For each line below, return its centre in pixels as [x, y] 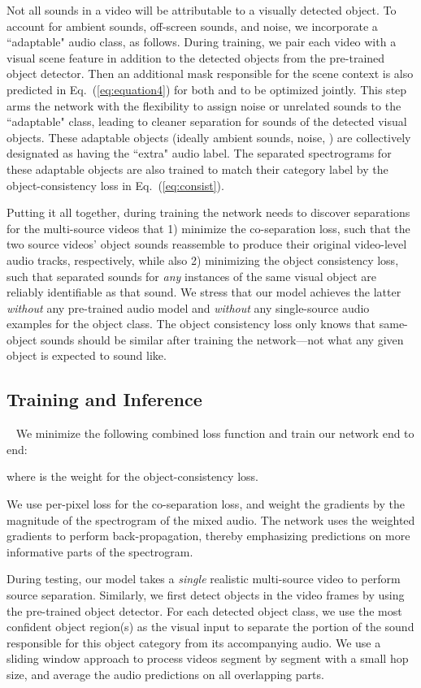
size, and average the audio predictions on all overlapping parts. [165, 674]
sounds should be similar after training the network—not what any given [222, 339]
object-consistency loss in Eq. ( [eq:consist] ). [115, 185]
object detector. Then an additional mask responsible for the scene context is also [210, 74]
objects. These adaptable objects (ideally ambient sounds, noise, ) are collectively [209, 137]
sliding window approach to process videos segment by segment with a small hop [208, 658]
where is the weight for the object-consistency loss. [132, 476]
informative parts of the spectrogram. [100, 551]
